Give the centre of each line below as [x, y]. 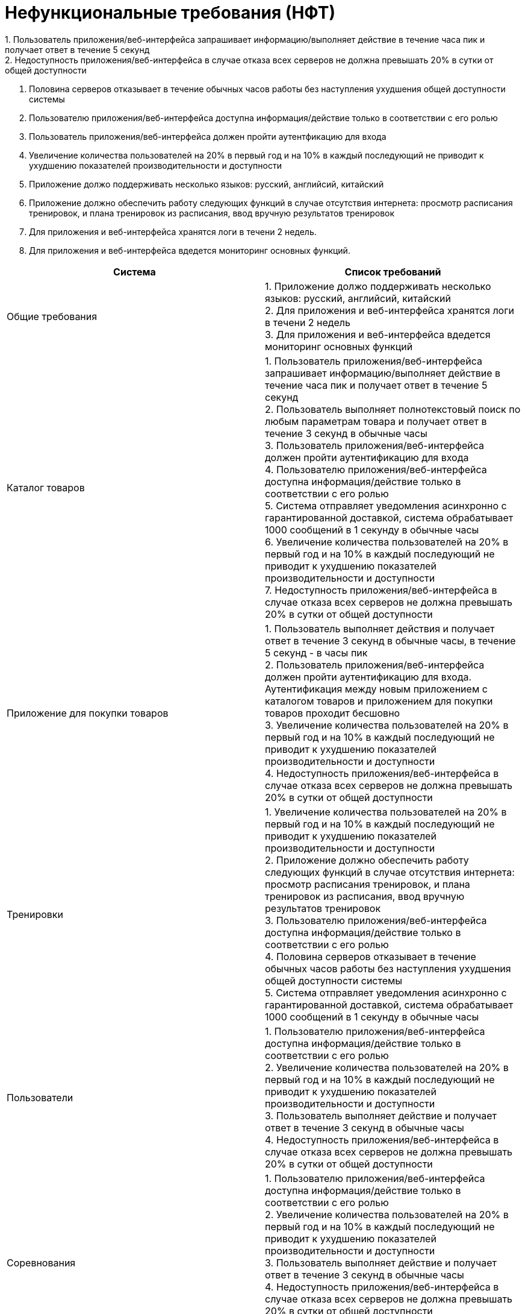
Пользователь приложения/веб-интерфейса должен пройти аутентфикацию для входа [208, 136]
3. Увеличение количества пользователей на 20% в [387, 725]
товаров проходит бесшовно [333, 713]
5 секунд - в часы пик [316, 652]
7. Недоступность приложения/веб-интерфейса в [381, 590]
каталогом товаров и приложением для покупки [379, 701]
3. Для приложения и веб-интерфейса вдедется [378, 334]
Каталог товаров [46, 487]
